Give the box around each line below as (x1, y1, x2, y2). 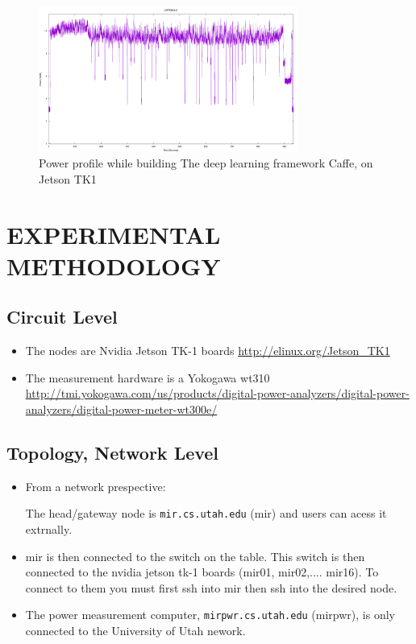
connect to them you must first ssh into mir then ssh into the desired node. (25, 579, 397, 596)
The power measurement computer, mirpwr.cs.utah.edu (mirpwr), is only (25, 606, 395, 623)
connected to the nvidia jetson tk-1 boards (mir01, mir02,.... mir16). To (25, 563, 379, 580)
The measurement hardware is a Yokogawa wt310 (25, 369, 270, 386)
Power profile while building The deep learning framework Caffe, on (39, 155, 373, 171)
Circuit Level (6, 304, 118, 329)
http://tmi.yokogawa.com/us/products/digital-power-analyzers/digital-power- (25, 385, 410, 402)
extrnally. (25, 521, 73, 538)
